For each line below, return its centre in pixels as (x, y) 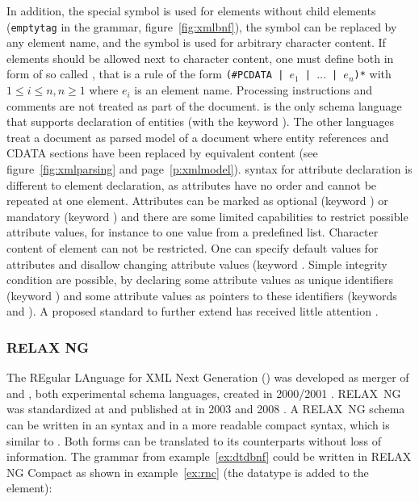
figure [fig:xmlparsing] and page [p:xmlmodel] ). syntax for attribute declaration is (209, 169)
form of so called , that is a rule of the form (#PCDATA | (145, 74)
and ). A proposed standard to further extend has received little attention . (193, 311)
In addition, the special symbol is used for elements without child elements (191, 10)
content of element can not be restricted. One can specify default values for (193, 248)
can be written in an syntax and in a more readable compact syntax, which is (198, 425)
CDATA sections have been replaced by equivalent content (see (162, 153)
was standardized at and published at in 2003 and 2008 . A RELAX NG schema (206, 409)
